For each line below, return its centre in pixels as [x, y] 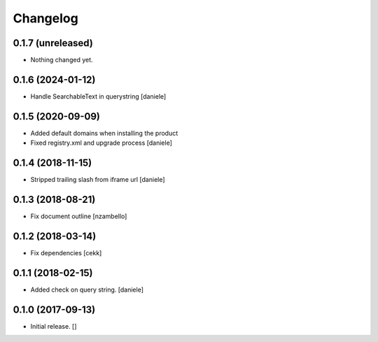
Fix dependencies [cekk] [66, 252]
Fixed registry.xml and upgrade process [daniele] [101, 143]
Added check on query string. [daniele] [87, 290]
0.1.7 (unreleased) [53, 43]
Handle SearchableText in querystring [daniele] [98, 96]
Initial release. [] [54, 326]
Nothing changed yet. [62, 60]
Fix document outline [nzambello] [79, 216]
